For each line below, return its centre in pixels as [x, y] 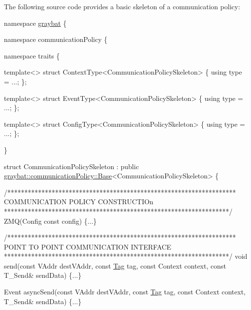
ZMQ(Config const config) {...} [50, 221]
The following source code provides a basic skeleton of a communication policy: [122, 6]
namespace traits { [32, 55]
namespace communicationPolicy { [56, 39]
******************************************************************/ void [126, 256]
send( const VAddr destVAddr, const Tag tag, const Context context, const [115, 265]
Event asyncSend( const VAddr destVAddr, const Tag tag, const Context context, [125, 292]
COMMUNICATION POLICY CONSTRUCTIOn [79, 202]
